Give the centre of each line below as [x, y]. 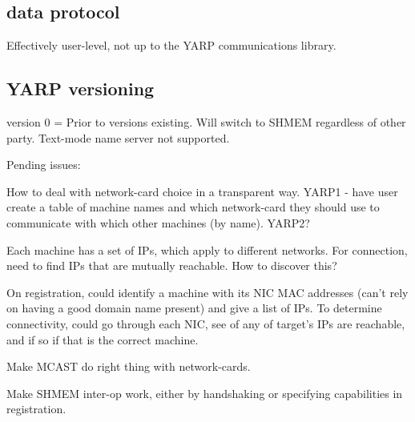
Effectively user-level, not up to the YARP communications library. [171, 45]
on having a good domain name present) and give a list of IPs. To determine [194, 308]
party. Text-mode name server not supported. [118, 137]
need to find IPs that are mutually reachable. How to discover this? [172, 265]
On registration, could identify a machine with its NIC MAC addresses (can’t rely [207, 292]
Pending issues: [44, 165]
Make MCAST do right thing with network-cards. [129, 366]
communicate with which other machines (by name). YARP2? [158, 222]
